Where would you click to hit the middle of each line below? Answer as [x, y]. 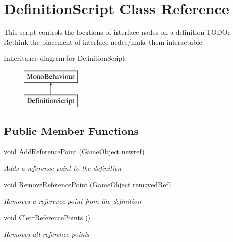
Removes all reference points [47, 234]
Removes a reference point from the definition [73, 201]
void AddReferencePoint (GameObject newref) [74, 151]
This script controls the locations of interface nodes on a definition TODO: [117, 32]
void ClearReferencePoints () [47, 217]
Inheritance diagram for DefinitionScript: [66, 58]
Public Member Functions [71, 131]
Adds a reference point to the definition [63, 168]
